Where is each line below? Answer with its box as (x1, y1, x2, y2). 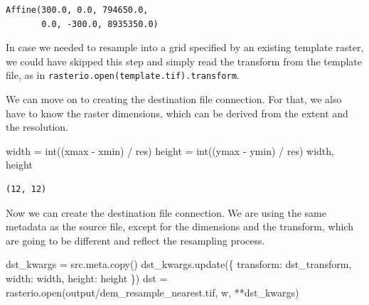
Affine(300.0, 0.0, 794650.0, (6, 5, 149, 15)
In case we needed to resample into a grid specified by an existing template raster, (6, 40, 364, 55)
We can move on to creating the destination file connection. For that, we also (6, 92, 342, 107)
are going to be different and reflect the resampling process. (6, 232, 265, 247)
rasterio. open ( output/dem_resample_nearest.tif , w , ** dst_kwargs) (6, 284, 299, 299)
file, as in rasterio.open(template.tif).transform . (6, 68, 240, 82)
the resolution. (6, 119, 69, 134)
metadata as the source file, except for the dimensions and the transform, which (6, 219, 353, 234)
